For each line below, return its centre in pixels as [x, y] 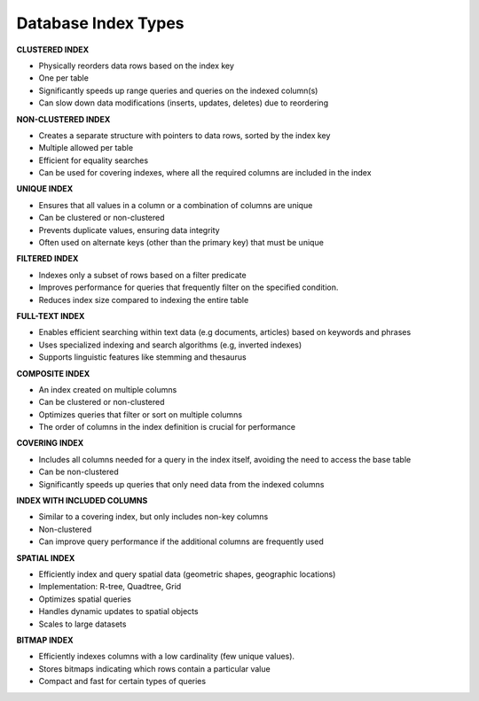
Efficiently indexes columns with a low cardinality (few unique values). [167, 657]
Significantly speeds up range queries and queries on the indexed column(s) [178, 90]
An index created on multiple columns [108, 389]
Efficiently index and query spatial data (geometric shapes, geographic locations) [187, 574]
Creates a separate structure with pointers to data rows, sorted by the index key [185, 135]
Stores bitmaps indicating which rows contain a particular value [154, 668]
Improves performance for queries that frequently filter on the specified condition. [188, 287]
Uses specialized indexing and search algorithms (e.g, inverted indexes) [170, 345]
